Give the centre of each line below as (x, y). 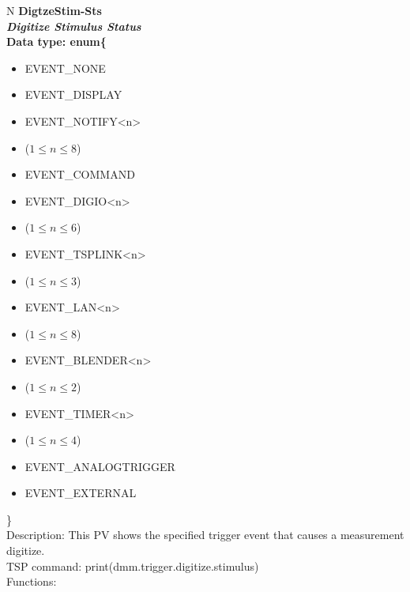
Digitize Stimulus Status (74, 26)
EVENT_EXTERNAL (81, 493)
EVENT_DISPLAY (73, 94)
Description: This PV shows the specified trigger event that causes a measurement (205, 535)
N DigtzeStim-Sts (54, 10)
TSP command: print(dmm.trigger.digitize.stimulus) (133, 566)
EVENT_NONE (65, 68)
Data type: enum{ (56, 41)
